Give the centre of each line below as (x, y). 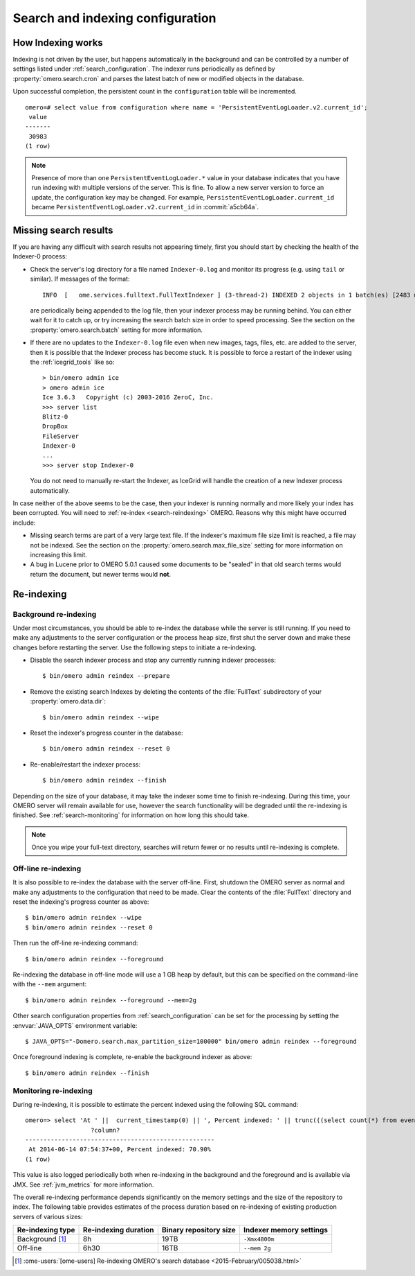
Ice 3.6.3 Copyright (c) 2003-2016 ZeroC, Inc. (128, 397)
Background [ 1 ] (42, 1239)
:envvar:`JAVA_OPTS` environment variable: (75, 1025)
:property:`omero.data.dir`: (68, 701)
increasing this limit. (59, 554)
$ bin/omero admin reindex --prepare (107, 676)
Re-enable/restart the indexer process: (85, 764)
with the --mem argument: (49, 984)
